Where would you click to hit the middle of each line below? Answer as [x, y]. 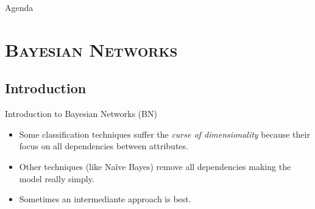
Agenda [19, 7]
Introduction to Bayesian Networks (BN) [81, 114]
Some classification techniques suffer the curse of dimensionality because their [165, 134]
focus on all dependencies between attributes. [104, 146]
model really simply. [57, 178]
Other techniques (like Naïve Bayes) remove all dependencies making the [155, 166]
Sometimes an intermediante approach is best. [105, 199]
